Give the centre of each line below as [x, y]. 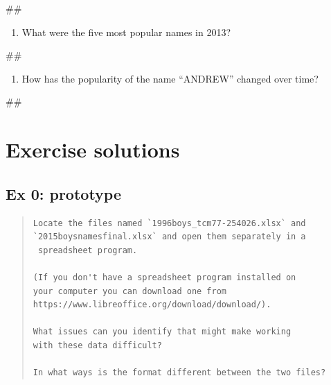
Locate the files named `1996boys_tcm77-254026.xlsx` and [169, 223]
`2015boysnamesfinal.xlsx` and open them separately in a [169, 237]
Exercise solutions [93, 149]
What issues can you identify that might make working [162, 332]
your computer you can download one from [129, 291]
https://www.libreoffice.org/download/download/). [152, 305]
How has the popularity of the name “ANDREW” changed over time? [170, 78]
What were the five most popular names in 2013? [126, 32]
